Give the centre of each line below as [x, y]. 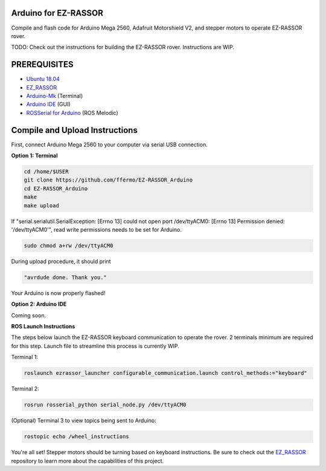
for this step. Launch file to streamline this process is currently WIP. [95, 346]
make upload [42, 205]
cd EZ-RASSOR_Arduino [56, 188]
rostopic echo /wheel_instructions [76, 437]
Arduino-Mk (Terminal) [55, 96]
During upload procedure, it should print [61, 261]
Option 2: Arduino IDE [39, 304]
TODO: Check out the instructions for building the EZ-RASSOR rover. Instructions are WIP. [123, 47]
